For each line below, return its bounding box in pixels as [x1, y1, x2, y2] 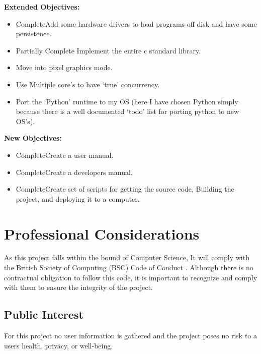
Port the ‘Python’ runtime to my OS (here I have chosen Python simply [16, 96, 238, 106]
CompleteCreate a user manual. [16, 149, 114, 160]
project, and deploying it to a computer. [16, 193, 140, 204]
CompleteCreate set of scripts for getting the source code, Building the [16, 184, 234, 194]
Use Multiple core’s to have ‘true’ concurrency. [16, 79, 160, 89]
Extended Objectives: [4, 2, 80, 12]
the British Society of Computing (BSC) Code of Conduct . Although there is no [4, 262, 253, 273]
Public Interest [4, 307, 83, 322]
